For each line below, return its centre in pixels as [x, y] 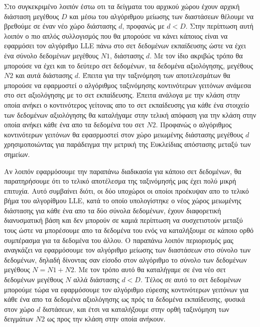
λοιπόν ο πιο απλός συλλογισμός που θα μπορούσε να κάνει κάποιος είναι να [116, 35]
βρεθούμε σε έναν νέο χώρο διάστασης [60, 26]
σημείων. [17, 154]
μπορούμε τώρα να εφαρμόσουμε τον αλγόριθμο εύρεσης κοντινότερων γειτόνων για [126, 289]
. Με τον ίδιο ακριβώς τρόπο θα [196, 55]
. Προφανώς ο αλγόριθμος [194, 125]
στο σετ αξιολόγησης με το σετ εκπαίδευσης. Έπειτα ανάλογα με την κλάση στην [122, 95]
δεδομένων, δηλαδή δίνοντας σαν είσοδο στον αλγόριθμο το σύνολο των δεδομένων [125, 259]
